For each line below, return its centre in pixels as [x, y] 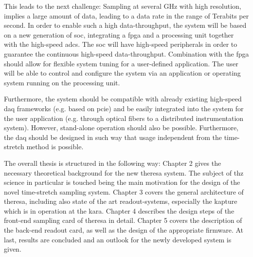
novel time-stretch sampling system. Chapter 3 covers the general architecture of [124, 191]
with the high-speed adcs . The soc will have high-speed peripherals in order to [121, 44]
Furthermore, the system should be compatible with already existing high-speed [123, 99]
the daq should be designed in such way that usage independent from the [113, 137]
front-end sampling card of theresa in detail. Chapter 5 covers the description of [123, 220]
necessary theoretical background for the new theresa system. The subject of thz [124, 172]
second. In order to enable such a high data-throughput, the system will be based [125, 25]
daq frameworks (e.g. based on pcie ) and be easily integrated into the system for [124, 108]
